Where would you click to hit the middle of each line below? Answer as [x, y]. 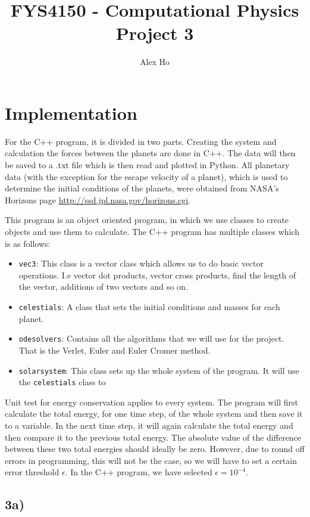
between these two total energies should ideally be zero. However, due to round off [155, 449]
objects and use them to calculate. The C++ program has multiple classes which [152, 231]
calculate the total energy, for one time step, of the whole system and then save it [154, 414]
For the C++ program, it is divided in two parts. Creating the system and [141, 141]
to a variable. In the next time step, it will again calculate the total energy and [149, 425]
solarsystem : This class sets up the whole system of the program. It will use [159, 370]
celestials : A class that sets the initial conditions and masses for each [149, 307]
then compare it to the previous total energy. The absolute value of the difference [153, 437]
